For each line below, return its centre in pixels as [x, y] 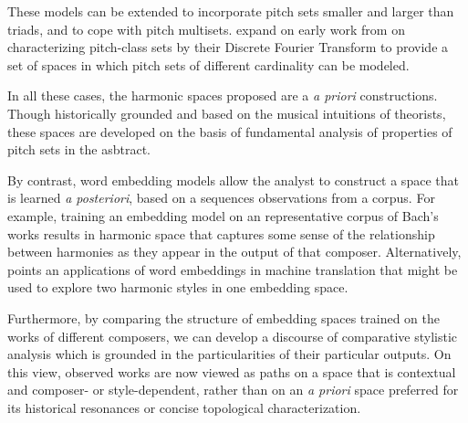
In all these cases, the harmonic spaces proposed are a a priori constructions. [223, 95]
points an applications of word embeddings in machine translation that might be [233, 269]
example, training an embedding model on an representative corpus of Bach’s [223, 215]
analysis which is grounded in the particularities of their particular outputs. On [229, 354]
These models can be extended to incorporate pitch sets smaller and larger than [231, 11]
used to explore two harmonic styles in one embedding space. [178, 287]
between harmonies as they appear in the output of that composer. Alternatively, [234, 252]
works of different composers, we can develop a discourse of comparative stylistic [232, 336]
